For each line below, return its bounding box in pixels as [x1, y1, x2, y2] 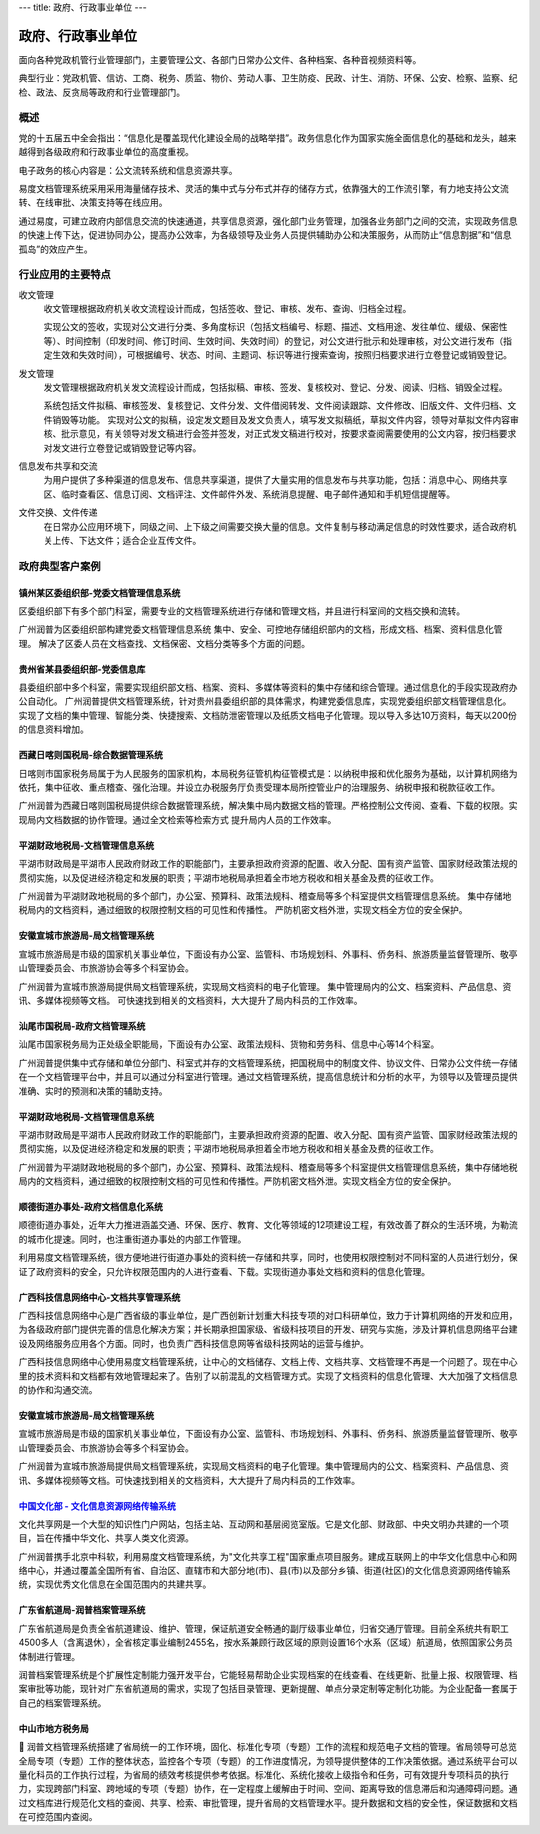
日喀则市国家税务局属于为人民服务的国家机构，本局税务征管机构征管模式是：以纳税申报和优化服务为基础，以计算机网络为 [18, 767, 518, 779]
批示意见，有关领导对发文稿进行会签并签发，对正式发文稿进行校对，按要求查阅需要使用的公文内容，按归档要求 [60, 428, 517, 440]
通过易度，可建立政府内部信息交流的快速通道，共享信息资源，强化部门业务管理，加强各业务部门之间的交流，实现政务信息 [18, 215, 518, 227]
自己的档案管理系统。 [18, 1696, 107, 1709]
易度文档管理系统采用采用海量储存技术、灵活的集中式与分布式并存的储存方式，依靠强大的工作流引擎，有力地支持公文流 [18, 183, 509, 194]
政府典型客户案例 [18, 559, 101, 573]
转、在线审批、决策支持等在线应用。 [18, 196, 168, 209]
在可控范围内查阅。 [18, 1811, 98, 1823]
